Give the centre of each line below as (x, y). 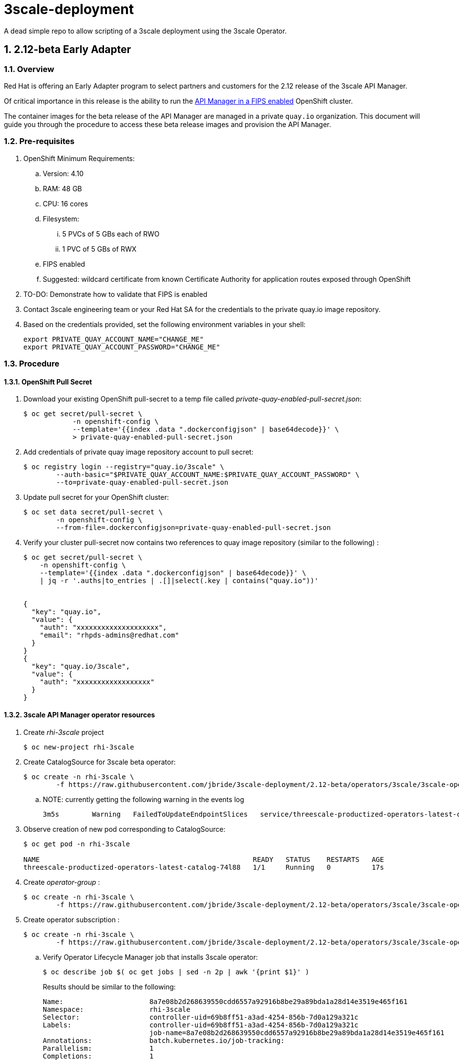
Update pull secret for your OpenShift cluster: (96, 497)
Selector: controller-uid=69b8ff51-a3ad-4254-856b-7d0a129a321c (201, 1017)
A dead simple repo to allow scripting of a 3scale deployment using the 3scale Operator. (145, 31)
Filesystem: (61, 219)
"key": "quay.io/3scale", (81, 667)
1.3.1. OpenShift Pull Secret (48, 382)
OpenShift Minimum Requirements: (79, 158)
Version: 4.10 (63, 173)
